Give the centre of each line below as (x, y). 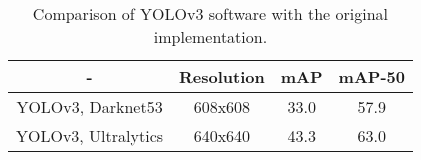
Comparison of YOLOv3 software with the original (210, 13)
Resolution (222, 76)
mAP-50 (371, 76)
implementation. (210, 36)
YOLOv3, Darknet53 (89, 106)
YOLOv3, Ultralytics (90, 135)
